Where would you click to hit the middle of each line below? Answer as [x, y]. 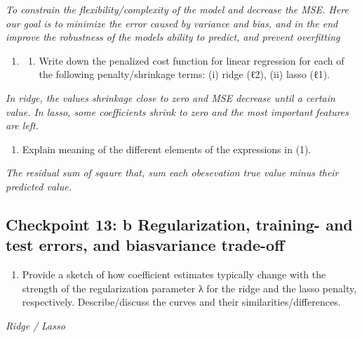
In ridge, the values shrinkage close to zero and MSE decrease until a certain [170, 97]
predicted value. [39, 186]
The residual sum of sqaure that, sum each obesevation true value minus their [172, 173]
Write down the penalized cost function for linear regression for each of [192, 60]
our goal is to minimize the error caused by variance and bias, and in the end [172, 23]
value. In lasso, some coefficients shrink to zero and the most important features [177, 111]
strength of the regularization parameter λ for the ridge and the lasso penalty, [189, 288]
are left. [22, 125]
